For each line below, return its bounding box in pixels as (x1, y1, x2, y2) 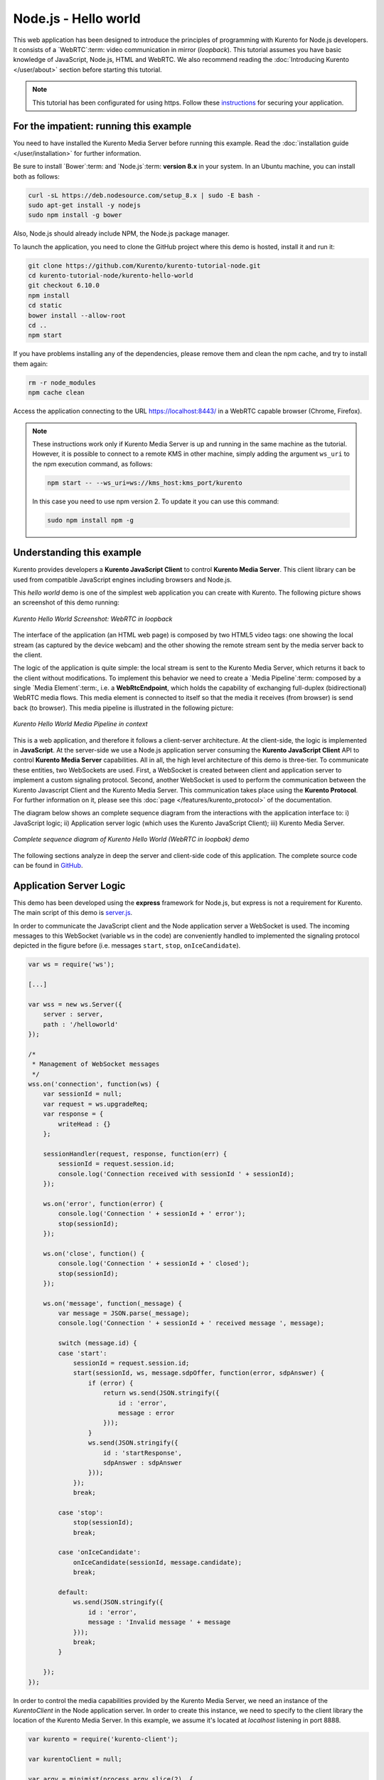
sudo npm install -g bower (28, 211, 122, 219)
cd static (28, 301, 63, 310)
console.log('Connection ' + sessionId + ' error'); (58, 1210, 246, 1218)
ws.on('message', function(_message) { (43, 1299, 183, 1307)
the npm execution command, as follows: (32, 459, 153, 468)
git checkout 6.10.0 (28, 281, 100, 290)
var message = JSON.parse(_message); (58, 1309, 190, 1317)
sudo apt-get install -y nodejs (28, 201, 142, 209)
